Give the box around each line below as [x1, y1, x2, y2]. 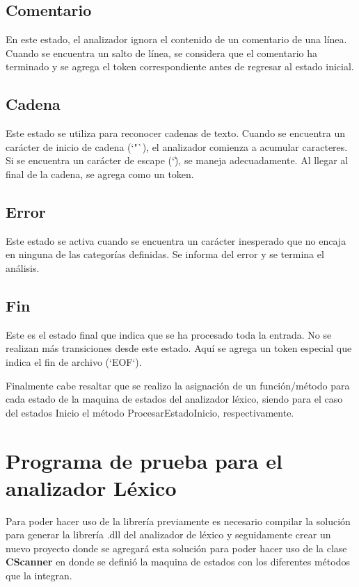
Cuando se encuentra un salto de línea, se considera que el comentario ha [6, 45, 317, 60]
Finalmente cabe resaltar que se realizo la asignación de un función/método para [6, 378, 350, 392]
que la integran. [6, 568, 72, 582]
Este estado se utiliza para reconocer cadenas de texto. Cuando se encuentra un [6, 126, 345, 140]
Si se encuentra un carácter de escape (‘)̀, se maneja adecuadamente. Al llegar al [6, 153, 349, 168]
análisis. [6, 260, 40, 275]
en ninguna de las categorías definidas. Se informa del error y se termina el [6, 247, 324, 262]
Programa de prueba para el [6, 446, 282, 474]
